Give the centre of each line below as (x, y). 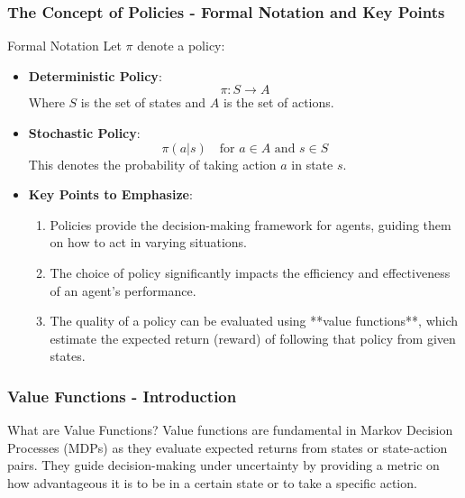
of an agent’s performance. (123, 290)
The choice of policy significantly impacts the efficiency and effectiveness (250, 272)
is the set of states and (143, 102)
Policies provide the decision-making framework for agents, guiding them (251, 224)
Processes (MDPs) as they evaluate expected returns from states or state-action (228, 447)
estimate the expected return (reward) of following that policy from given (253, 338)
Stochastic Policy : (84, 133)
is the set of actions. (278, 102)
